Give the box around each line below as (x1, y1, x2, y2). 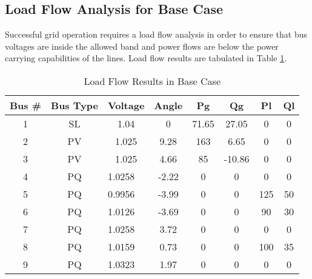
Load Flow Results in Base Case (84, 73, 221, 88)
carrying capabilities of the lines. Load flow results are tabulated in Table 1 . (5, 52, 287, 64)
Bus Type (51, 98, 98, 112)
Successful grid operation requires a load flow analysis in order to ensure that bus (5, 28, 307, 41)
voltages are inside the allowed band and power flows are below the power (5, 39, 279, 52)
